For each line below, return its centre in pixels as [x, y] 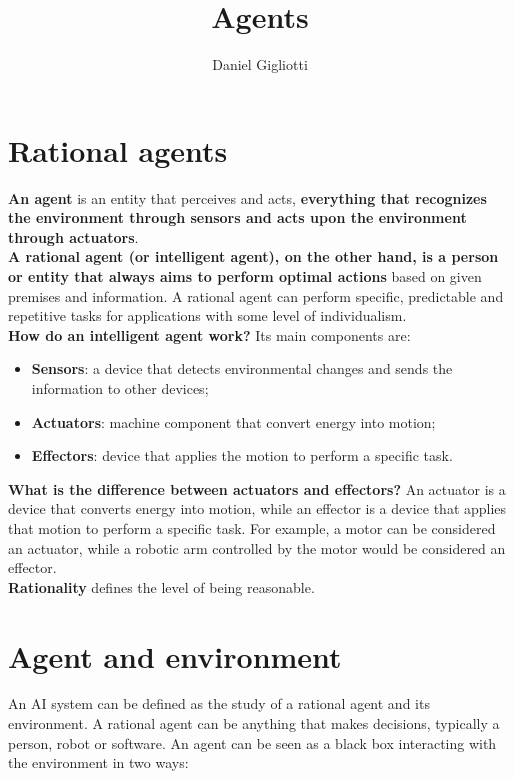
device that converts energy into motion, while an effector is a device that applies [257, 508]
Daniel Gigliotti [260, 64]
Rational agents [118, 149]
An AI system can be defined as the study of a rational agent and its [219, 703]
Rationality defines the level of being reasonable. [161, 586]
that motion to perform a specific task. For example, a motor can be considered [252, 527]
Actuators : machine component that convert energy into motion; [233, 421]
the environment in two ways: [98, 762]
